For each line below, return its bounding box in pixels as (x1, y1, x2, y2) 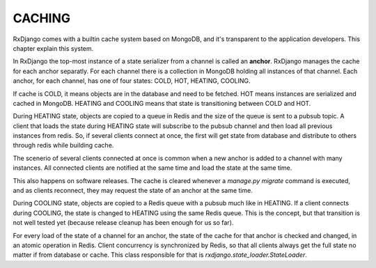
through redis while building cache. (13, 141, 114, 150)
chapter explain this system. (13, 44, 94, 52)
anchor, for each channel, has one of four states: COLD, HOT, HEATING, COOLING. (13, 77, 251, 85)
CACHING (13, 10, 71, 26)
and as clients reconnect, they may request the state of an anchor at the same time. (13, 187, 253, 195)
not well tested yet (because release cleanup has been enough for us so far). (13, 219, 234, 227)
